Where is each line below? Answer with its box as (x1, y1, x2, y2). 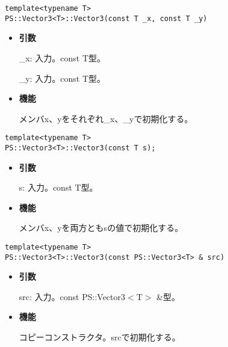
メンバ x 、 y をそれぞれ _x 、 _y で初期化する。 (19, 112, 193, 124)
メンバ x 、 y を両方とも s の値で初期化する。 (19, 221, 183, 234)
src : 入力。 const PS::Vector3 (19, 290, 126, 302)
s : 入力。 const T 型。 (19, 181, 98, 194)
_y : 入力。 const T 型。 (19, 72, 105, 84)
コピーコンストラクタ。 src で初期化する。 (19, 331, 180, 343)
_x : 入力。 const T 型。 (19, 51, 105, 64)
